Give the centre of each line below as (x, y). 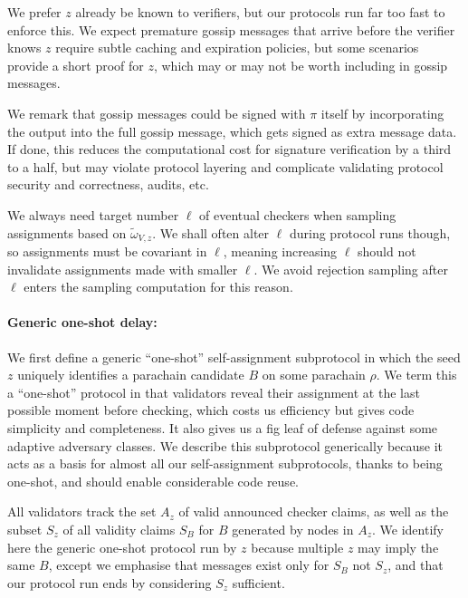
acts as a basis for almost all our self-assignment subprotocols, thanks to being (225, 463)
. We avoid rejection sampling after (351, 269)
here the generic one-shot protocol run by (122, 547)
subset (25, 529)
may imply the (398, 547)
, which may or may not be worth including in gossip (301, 65)
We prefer (34, 12)
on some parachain (314, 375)
